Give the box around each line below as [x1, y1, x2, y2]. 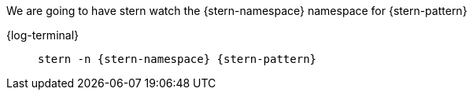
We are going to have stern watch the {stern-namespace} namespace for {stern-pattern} [6, 4, 467, 17]
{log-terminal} [6, 28, 79, 42]
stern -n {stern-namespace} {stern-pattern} [38, 53, 317, 65]
